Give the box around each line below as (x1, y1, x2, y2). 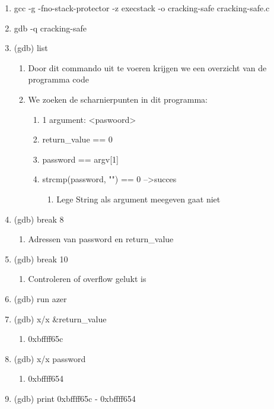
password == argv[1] (42, 153, 119, 165)
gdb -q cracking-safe (14, 21, 87, 34)
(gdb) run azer (14, 292, 67, 305)
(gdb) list (14, 42, 48, 54)
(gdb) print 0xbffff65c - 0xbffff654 (14, 392, 136, 404)
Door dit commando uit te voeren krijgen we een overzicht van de (28, 61, 267, 74)
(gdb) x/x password (14, 352, 86, 364)
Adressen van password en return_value (28, 233, 174, 245)
